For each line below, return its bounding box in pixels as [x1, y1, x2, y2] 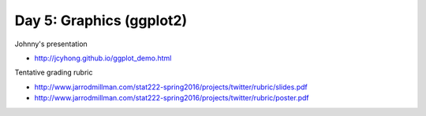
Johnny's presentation [14, 39, 88, 49]
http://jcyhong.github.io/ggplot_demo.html [34, 53, 172, 63]
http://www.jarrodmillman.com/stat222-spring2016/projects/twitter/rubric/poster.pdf [34, 93, 309, 103]
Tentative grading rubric [14, 67, 93, 78]
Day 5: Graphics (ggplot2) [14, 12, 188, 29]
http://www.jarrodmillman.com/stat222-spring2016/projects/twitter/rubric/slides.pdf [34, 82, 308, 92]
